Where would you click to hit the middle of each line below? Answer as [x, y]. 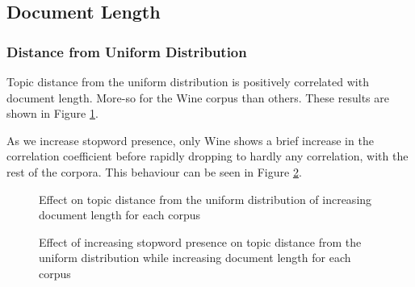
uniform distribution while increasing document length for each [195, 258]
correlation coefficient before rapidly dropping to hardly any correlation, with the [207, 156]
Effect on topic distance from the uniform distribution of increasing [205, 199]
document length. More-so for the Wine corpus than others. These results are [198, 97]
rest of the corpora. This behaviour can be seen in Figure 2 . [154, 171]
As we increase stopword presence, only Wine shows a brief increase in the [190, 140]
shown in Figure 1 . [52, 113]
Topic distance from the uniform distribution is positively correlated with [188, 81]
